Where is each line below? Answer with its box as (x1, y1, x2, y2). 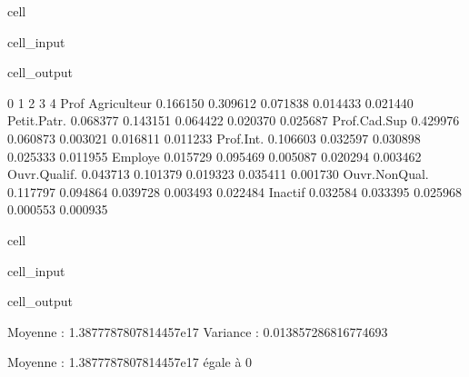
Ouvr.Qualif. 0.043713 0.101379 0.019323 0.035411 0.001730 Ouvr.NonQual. (7, 164, 429, 184)
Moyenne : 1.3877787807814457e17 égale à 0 (7, 352, 253, 372)
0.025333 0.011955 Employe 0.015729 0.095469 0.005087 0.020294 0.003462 (7, 146, 422, 165)
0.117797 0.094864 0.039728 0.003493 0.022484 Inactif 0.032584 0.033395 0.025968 (7, 182, 463, 201)
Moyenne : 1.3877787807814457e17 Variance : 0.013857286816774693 (7, 322, 388, 341)
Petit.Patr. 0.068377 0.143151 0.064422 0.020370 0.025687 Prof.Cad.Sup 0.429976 (7, 111, 460, 130)
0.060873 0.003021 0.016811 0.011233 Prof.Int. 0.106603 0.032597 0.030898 (7, 128, 421, 147)
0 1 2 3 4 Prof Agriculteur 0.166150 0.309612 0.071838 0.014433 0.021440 (7, 93, 414, 112)
